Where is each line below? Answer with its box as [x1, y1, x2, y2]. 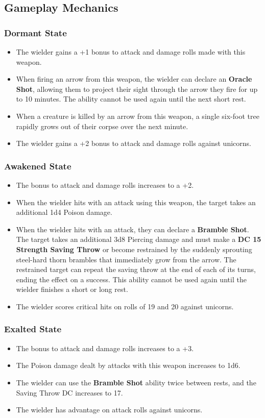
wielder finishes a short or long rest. [16, 284, 128, 294]
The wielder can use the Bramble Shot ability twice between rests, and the [16, 377, 256, 387]
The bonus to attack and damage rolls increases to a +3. [16, 342, 194, 353]
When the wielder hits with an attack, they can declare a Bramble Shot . [16, 224, 249, 234]
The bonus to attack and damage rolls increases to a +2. [16, 179, 194, 190]
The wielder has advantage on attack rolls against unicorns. [16, 404, 203, 415]
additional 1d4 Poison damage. [16, 207, 112, 217]
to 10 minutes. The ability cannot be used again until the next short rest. [16, 93, 246, 104]
